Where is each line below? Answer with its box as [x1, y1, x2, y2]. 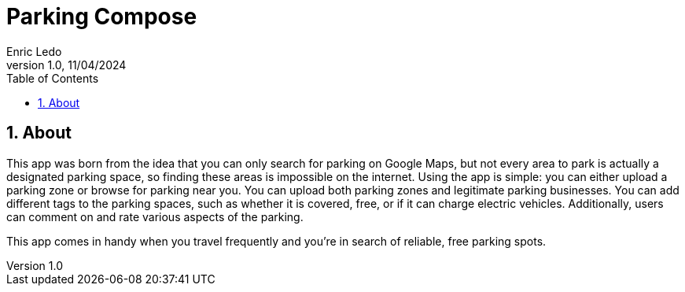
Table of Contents [6, 71, 99, 85]
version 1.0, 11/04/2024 [6, 57, 127, 72]
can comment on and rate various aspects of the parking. [6, 209, 304, 224]
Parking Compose [6, 3, 197, 30]
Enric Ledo [6, 44, 62, 58]
